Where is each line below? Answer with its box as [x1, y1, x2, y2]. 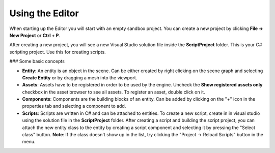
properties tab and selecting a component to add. [22, 103, 126, 109]
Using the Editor [9, 8, 79, 19]
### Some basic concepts [9, 58, 65, 65]
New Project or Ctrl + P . [9, 32, 61, 38]
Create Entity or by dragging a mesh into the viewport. [22, 74, 137, 81]
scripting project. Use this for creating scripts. [9, 49, 106, 55]
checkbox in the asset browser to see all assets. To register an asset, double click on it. [22, 89, 206, 95]
